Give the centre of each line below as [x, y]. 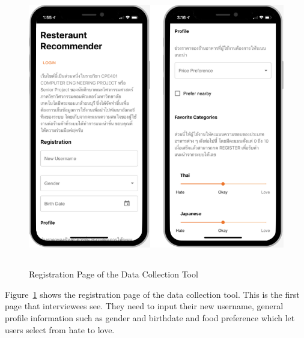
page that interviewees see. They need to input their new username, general [144, 306]
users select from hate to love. [60, 329]
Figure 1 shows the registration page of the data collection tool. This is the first [152, 294]
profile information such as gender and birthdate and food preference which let [150, 318]
